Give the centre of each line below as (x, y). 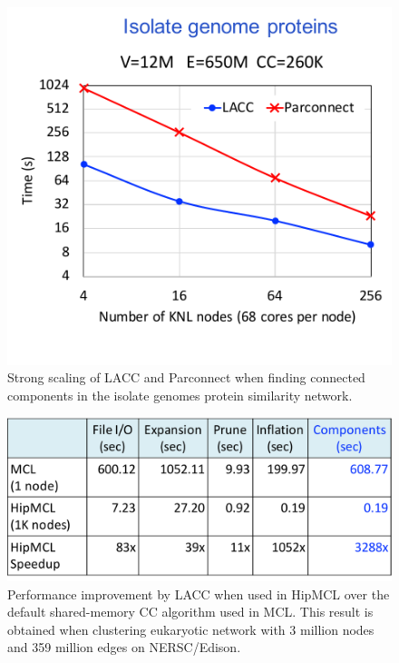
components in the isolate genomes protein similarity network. (180, 395)
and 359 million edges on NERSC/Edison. (124, 647)
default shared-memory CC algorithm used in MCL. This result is (190, 612)
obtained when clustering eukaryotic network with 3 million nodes (191, 629)
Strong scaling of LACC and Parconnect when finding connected (186, 377)
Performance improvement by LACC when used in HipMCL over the (199, 594)
